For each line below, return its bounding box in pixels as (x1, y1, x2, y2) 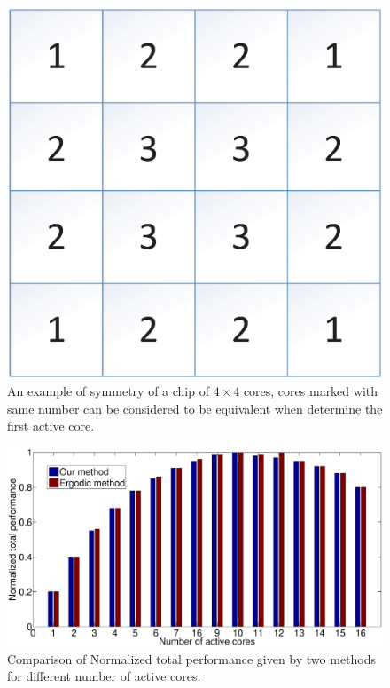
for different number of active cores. (7, 667, 201, 685)
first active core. (7, 416, 95, 435)
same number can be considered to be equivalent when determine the (7, 399, 383, 417)
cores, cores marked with (243, 382, 378, 400)
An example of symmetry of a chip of (7, 382, 209, 400)
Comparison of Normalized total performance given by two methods (7, 649, 377, 668)
